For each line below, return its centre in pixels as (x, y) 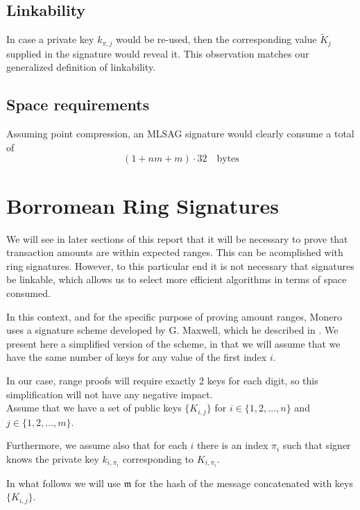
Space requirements (78, 104)
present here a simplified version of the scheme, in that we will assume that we (173, 343)
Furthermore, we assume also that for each (97, 445)
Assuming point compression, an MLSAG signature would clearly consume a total (180, 134)
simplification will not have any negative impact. (110, 394)
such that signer (317, 445)
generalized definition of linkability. (81, 67)
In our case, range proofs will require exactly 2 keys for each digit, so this (162, 380)
